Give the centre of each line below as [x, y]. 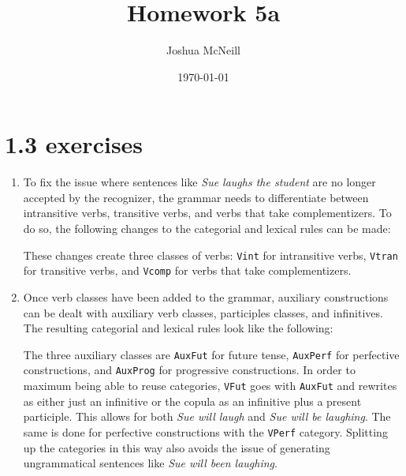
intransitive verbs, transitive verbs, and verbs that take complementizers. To [207, 213]
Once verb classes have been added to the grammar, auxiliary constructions [206, 296]
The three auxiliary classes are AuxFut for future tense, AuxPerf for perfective [211, 354]
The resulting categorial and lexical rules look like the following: [178, 328]
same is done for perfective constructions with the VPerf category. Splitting [205, 431]
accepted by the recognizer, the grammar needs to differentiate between [196, 197]
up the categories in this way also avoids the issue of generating [177, 447]
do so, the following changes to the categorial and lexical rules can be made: [207, 229]
